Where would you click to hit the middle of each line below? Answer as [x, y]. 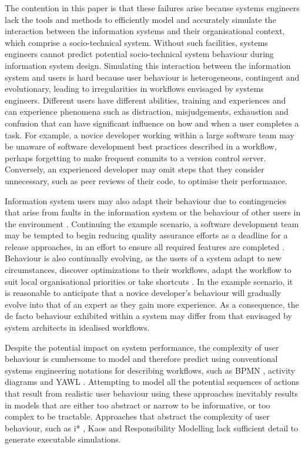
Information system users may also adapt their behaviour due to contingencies [146, 200]
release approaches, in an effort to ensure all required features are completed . [145, 246]
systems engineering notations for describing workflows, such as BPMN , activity [150, 370]
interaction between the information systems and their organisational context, [145, 31]
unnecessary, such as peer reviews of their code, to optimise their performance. [146, 180]
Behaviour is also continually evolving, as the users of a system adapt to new [143, 258]
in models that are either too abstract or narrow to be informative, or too [138, 405]
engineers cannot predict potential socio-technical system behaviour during [139, 54]
